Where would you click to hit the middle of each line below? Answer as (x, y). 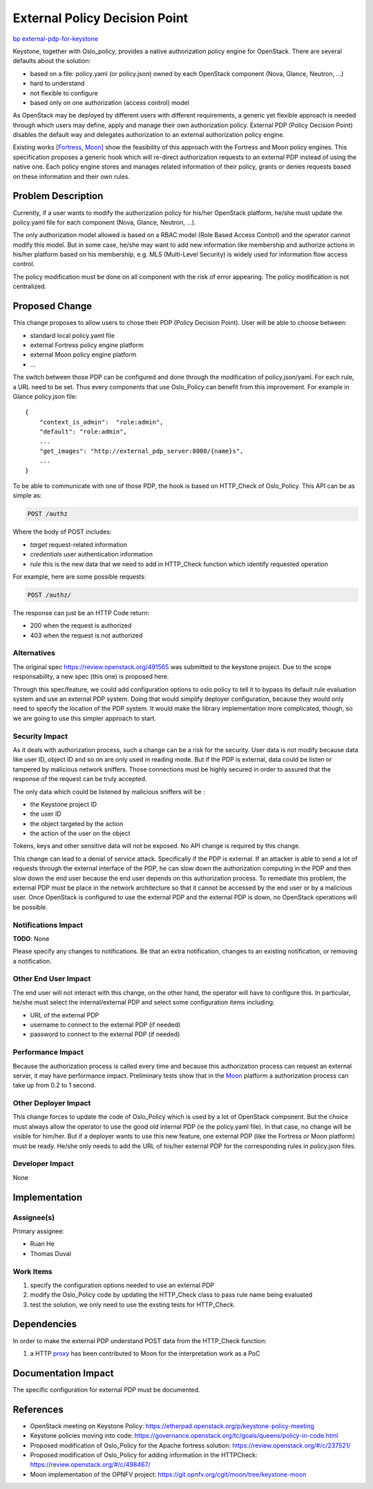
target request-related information (79, 544)
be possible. (30, 907)
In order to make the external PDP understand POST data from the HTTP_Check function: (140, 1340)
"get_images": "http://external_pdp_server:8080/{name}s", (141, 451)
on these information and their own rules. (71, 176)
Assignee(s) (34, 1217)
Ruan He (42, 1244)
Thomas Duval (51, 1253)
